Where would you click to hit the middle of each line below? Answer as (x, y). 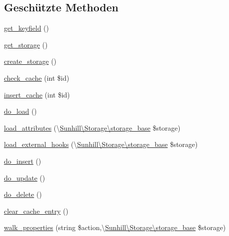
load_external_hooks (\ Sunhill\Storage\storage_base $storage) (101, 144)
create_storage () (30, 61)
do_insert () (23, 161)
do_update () (25, 177)
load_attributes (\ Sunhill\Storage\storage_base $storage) (92, 127)
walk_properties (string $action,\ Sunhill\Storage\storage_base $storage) (115, 227)
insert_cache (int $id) (37, 94)
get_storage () (26, 44)
